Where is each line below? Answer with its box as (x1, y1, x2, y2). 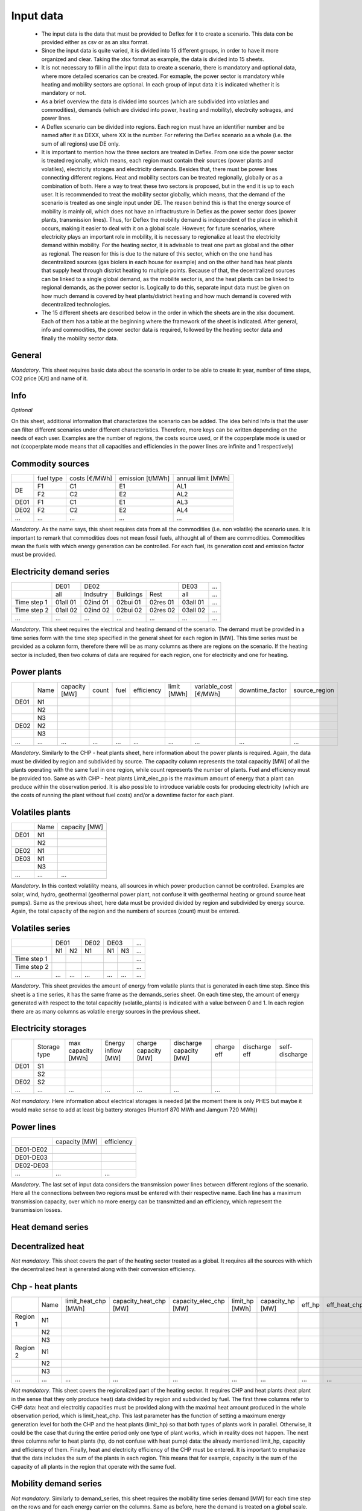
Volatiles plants (11, 807, 71, 818)
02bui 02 (116, 606, 142, 615)
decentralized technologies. (41, 301, 111, 308)
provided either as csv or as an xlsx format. (41, 38, 149, 45)
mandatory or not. (41, 89, 86, 97)
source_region (293, 686, 334, 694)
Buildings (116, 590, 143, 598)
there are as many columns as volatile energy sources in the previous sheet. (11, 1008, 200, 1015)
